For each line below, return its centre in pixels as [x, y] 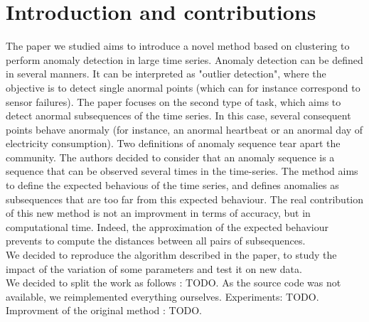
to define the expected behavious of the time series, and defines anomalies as [172, 185]
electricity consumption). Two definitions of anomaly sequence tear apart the [173, 143]
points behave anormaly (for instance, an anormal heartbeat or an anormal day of [184, 129]
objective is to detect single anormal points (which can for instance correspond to [183, 87]
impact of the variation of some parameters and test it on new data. [154, 268]
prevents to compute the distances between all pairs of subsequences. [156, 241]
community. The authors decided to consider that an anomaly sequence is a [170, 157]
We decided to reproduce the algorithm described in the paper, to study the [171, 255]
